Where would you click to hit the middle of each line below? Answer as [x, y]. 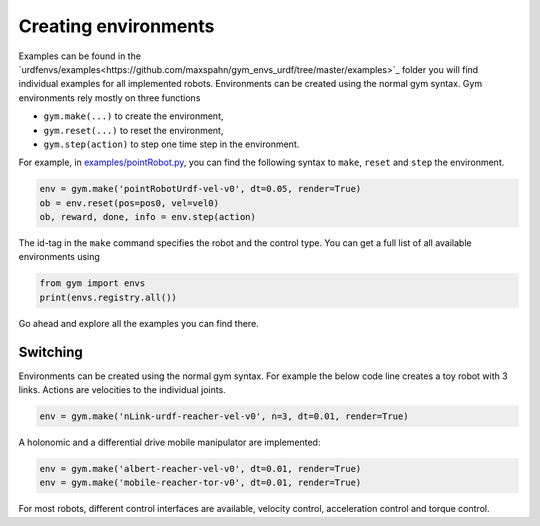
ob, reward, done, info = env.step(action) [148, 217]
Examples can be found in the [80, 56]
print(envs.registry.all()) [108, 297]
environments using [59, 257]
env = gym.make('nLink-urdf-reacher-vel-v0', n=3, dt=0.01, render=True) [224, 416]
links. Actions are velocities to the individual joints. [122, 390]
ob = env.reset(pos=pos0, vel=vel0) [129, 203]
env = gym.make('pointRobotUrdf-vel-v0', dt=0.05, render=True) [200, 189]
